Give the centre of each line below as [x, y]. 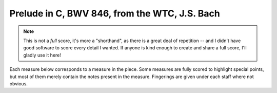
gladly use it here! [42, 55]
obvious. [19, 83]
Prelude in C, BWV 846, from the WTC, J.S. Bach [115, 13]
